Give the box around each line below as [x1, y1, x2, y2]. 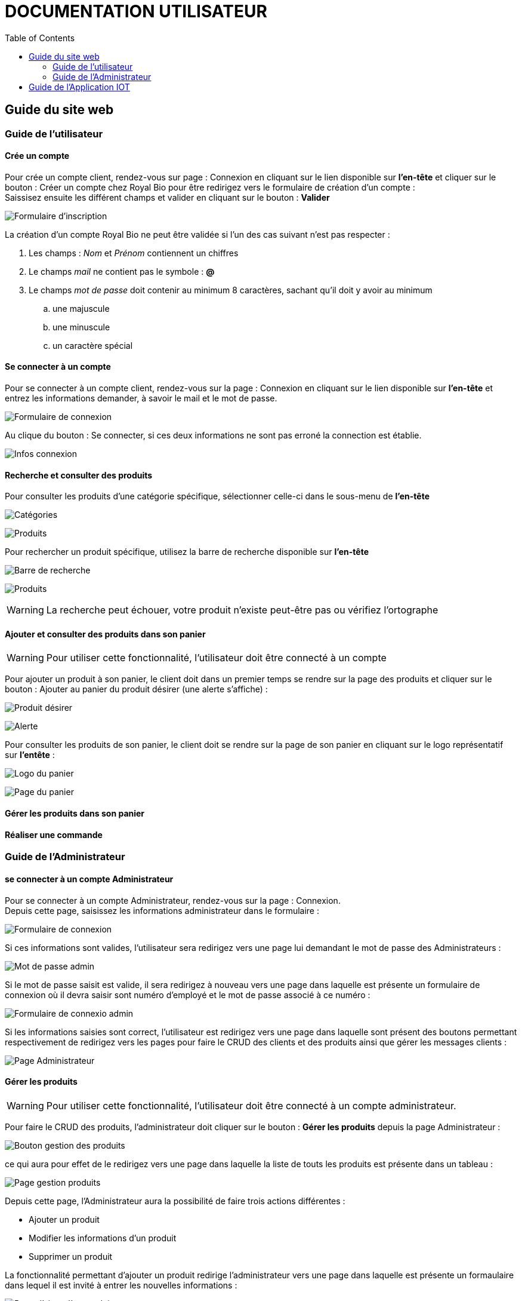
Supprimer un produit [29, 1251, 113, 1262]
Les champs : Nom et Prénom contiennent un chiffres [29, 247, 239, 258]
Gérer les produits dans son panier [5, 808, 145, 819]
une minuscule [52, 321, 110, 332]
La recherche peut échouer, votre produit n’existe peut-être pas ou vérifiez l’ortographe [46, 604, 438, 616]
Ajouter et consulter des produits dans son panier [5, 628, 206, 639]
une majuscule [52, 303, 110, 314]
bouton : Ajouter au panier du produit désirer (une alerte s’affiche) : [5, 684, 268, 695]
